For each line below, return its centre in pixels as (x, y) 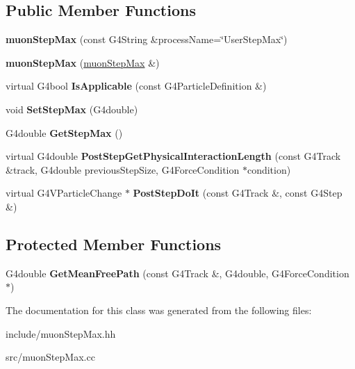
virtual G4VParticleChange (64, 193)
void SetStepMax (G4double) (72, 109)
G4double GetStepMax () (64, 132)
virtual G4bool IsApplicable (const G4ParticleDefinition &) (136, 86)
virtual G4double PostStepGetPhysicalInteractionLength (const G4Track (173, 156)
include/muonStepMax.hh (61, 333)
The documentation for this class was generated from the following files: (159, 310)
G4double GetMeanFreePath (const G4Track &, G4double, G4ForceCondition (177, 273)
